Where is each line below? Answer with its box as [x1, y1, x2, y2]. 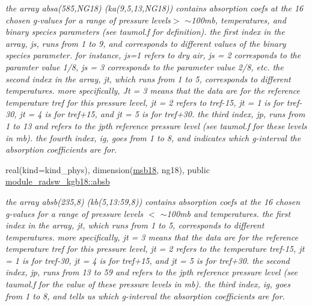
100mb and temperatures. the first [167, 207, 291, 219]
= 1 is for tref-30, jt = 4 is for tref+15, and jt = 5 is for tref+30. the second [5, 254, 290, 266]
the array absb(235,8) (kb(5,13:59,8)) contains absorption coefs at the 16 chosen [5, 195, 301, 207]
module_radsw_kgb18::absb [5, 175, 110, 188]
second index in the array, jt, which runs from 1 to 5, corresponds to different [5, 72, 291, 85]
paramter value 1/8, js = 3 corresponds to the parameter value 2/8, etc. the [5, 60, 284, 73]
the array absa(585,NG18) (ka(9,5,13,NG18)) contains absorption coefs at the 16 [5, 2, 304, 14]
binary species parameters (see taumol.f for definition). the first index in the [5, 25, 285, 38]
